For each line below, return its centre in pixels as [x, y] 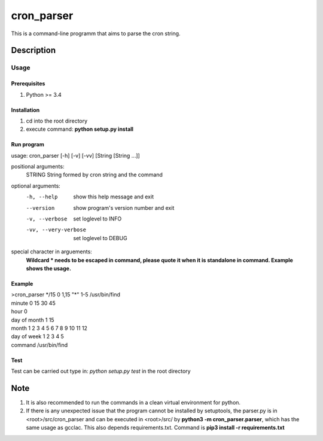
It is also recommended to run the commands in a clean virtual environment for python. [133, 403]
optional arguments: [36, 186]
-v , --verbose [47, 219]
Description [33, 50]
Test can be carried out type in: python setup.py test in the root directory [101, 371]
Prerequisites [28, 84]
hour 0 [19, 311]
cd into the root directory [57, 121]
